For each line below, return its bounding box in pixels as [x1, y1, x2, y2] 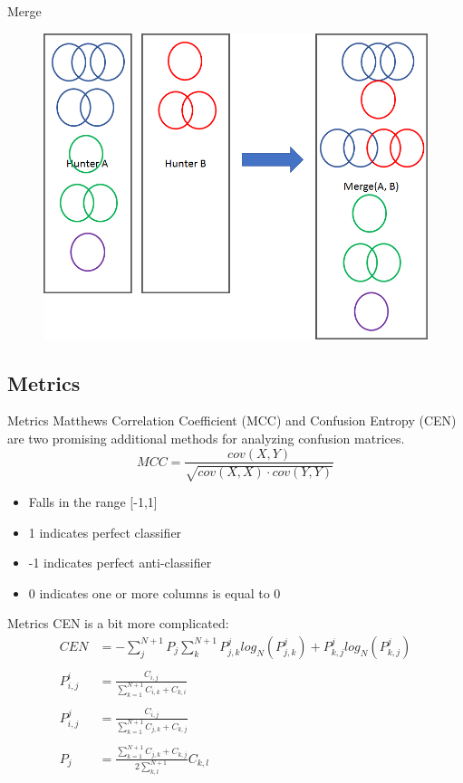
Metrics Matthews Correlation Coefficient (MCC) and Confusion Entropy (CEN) [7, 411, 457, 430]
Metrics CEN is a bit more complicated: [7, 614, 229, 633]
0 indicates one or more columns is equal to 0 [28, 583, 281, 602]
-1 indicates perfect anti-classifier [28, 553, 212, 572]
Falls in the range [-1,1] [28, 492, 158, 511]
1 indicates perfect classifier [28, 522, 182, 541]
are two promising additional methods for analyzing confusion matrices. [7, 428, 405, 447]
